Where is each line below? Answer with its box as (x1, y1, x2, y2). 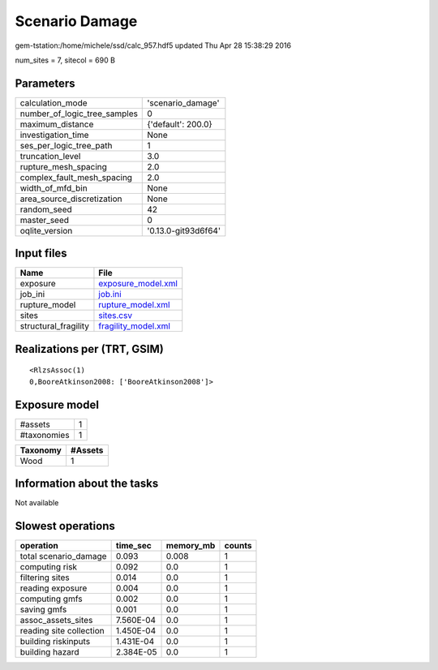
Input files (15, 247, 68, 260)
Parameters (15, 76, 75, 90)
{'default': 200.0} (147, 118, 213, 130)
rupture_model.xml (98, 299, 170, 311)
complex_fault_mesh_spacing (19, 171, 133, 183)
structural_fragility (19, 320, 89, 332)
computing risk (19, 561, 77, 573)
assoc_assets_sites (19, 615, 93, 626)
